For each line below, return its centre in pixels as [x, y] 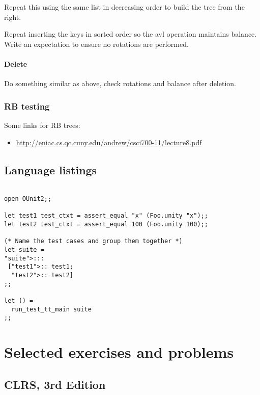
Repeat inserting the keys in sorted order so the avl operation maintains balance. [131, 34]
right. [13, 17]
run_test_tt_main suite [51, 309]
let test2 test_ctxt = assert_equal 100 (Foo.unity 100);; [106, 224]
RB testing [27, 106]
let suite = [24, 249]
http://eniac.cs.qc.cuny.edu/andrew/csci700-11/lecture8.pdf [109, 142]
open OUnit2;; [28, 199]
